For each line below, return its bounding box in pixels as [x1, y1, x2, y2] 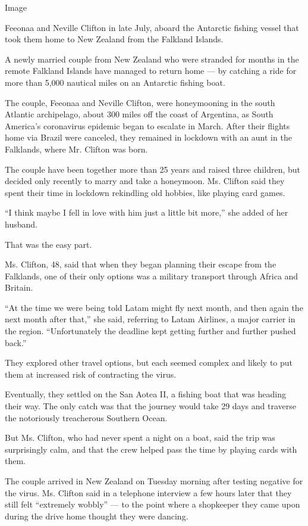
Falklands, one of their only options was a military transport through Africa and [5, 269, 298, 282]
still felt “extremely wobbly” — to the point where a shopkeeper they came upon [5, 498, 300, 511]
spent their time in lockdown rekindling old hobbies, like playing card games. [5, 186, 285, 198]
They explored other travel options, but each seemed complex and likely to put [5, 356, 293, 369]
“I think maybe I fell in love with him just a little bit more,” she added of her [5, 206, 288, 219]
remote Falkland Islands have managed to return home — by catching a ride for [5, 64, 297, 77]
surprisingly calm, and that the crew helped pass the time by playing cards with [5, 443, 297, 455]
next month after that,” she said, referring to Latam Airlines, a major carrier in [5, 313, 296, 325]
